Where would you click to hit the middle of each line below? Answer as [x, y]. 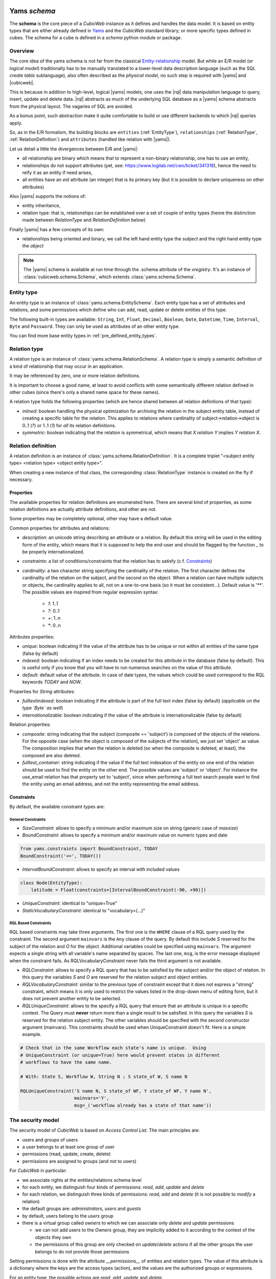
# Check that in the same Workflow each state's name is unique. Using [113, 1048]
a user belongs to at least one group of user [68, 1147]
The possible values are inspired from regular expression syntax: [90, 592]
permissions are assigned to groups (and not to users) [79, 1161]
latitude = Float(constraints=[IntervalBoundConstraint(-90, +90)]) [119, 890]
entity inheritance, [41, 206]
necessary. [21, 480]
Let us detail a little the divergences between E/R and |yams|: [74, 149]
